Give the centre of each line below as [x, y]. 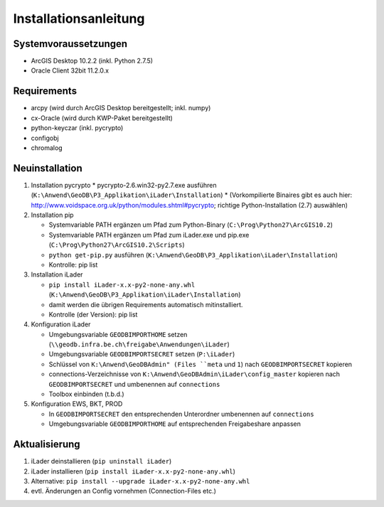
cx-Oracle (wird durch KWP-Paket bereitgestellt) [102, 118]
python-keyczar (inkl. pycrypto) [77, 128]
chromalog [47, 148]
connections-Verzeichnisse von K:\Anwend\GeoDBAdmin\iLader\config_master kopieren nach [194, 374]
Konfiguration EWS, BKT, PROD [77, 404]
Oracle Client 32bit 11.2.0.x [70, 70]
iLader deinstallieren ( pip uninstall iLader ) [101, 461]
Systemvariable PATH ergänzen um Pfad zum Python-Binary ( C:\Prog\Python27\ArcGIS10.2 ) [191, 225]
